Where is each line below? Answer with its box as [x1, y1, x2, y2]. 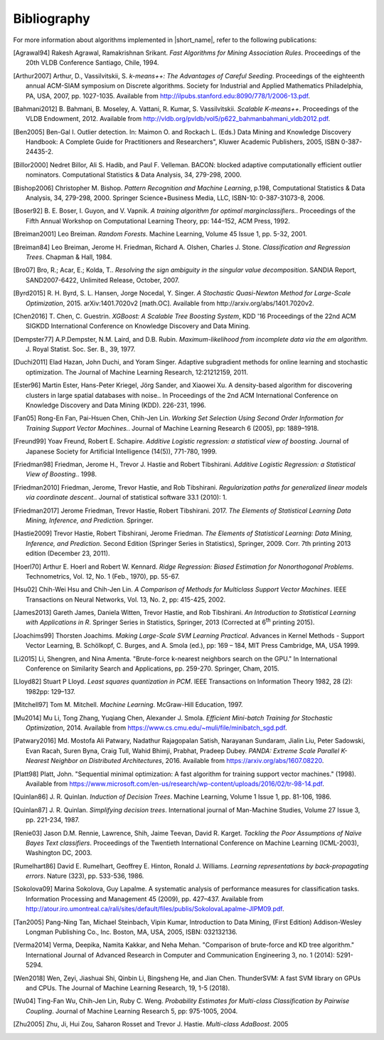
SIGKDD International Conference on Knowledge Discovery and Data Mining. [26, 322, 250, 330]
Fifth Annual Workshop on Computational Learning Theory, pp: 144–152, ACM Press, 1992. [26, 216, 291, 225]
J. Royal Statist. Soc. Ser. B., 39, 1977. [26, 345, 136, 354]
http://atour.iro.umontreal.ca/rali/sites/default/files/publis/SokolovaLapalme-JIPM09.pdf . [26, 905, 284, 913]
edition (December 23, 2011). [26, 549, 110, 558]
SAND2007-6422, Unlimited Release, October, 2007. [26, 275, 180, 284]
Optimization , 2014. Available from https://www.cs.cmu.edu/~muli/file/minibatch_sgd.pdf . [26, 723, 287, 732]
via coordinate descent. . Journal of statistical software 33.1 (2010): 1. [26, 493, 228, 502]
